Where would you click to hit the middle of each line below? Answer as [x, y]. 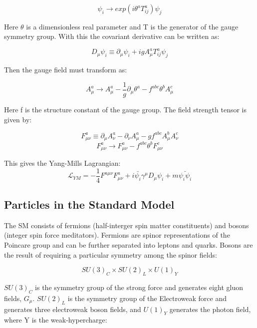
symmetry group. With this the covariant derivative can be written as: [112, 36]
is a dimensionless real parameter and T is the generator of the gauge [132, 26]
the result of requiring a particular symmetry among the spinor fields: [111, 254]
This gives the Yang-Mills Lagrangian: [62, 163]
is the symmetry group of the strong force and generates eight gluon [139, 287]
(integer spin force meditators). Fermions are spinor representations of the [117, 235]
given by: [18, 119]
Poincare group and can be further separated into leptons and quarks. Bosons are [128, 245]
